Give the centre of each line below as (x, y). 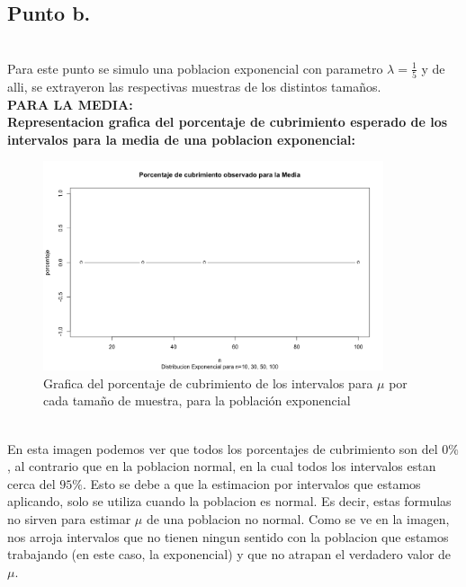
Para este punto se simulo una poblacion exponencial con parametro (195, 68)
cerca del (31, 483)
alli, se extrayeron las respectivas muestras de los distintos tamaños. (194, 87)
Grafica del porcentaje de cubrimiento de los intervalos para (208, 382)
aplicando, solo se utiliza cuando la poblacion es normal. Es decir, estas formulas (229, 501)
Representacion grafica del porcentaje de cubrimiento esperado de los (228, 122)
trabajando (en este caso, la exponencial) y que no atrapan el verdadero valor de (229, 554)
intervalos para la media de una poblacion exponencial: (181, 139)
